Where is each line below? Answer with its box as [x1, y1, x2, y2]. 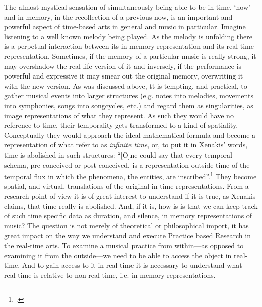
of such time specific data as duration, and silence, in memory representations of [4, 210, 252, 221]
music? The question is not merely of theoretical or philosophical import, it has [4, 220, 249, 231]
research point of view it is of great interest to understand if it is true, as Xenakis [4, 190, 256, 201]
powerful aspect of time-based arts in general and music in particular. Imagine [4, 21, 246, 32]
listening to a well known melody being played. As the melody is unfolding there [4, 31, 253, 41]
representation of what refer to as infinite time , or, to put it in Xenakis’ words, [4, 139, 248, 150]
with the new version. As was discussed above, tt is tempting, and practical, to [4, 80, 247, 91]
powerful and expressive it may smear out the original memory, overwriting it [4, 70, 243, 81]
